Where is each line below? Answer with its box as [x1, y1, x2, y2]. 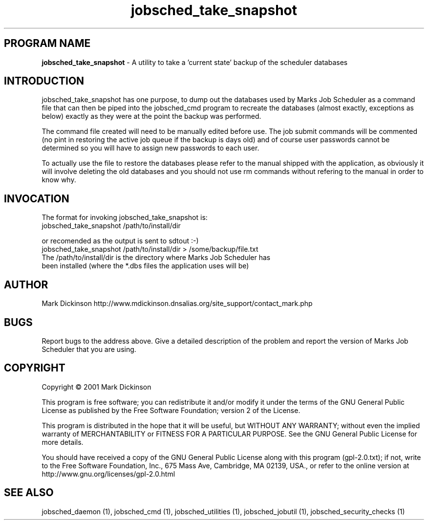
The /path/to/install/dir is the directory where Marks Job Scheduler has [42, 253, 271, 262]
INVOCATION [4, 192, 69, 205]
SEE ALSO [4, 486, 54, 499]
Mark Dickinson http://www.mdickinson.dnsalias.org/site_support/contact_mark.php [42, 299, 313, 308]
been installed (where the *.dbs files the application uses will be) [42, 262, 249, 270]
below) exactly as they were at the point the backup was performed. [42, 112, 261, 121]
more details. [42, 437, 84, 446]
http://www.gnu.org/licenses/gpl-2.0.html [42, 469, 175, 478]
